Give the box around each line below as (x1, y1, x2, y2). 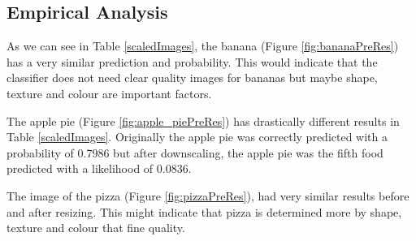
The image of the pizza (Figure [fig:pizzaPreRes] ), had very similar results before (6, 187, 409, 204)
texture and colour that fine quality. (6, 219, 185, 236)
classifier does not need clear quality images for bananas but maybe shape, (6, 69, 378, 86)
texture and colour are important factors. (6, 84, 212, 101)
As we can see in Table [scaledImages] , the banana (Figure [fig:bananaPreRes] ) (6, 37, 399, 54)
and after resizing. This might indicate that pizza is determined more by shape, (6, 203, 402, 220)
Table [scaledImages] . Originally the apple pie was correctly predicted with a (6, 128, 388, 145)
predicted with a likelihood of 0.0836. (6, 160, 192, 177)
